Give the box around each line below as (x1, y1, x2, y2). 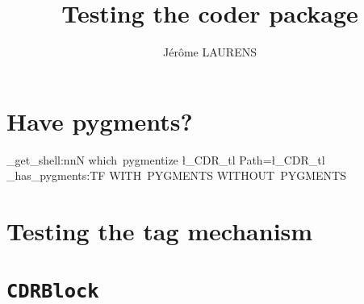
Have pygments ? (6, 104, 193, 137)
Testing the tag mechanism (6, 214, 313, 248)
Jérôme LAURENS (163, 44, 257, 60)
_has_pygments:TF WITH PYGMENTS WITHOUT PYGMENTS (6, 167, 346, 184)
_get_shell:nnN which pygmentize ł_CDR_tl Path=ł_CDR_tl (6, 151, 325, 168)
